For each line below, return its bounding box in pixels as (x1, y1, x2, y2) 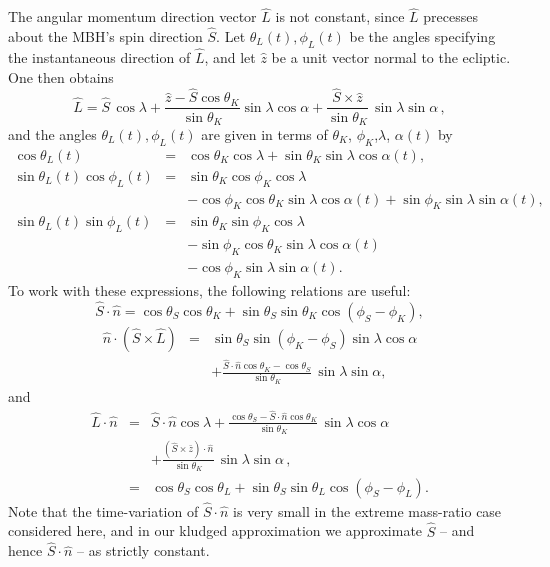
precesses (423, 6, 478, 27)
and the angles (8, 123, 97, 144)
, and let (204, 47, 256, 68)
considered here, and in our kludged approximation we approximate (8, 520, 423, 541)
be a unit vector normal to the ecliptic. (271, 47, 511, 68)
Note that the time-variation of (8, 500, 199, 521)
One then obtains (8, 66, 114, 87)
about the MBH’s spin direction (8, 26, 203, 47)
